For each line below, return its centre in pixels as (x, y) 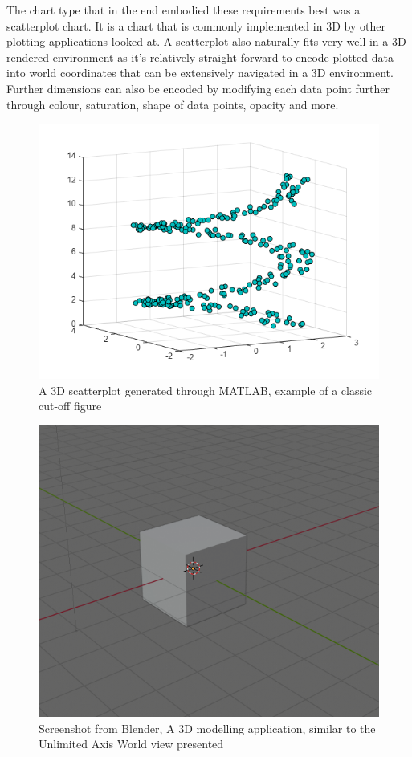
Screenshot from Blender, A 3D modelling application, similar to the (207, 728)
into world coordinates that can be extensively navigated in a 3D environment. (200, 73)
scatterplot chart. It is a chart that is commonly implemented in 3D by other (196, 25)
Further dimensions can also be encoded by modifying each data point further (198, 88)
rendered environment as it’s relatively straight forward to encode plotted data (200, 57)
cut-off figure (70, 406)
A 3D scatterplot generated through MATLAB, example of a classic (206, 390)
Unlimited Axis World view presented (131, 744)
